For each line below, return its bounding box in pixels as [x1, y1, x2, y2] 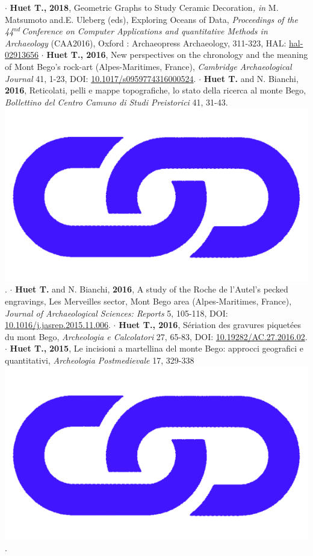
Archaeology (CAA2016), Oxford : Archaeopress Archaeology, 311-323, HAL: [5, 36, 287, 49]
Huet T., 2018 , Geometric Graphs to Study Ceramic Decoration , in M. [10, 1, 279, 13]
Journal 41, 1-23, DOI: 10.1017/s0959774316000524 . [5, 72, 196, 84]
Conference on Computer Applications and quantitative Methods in [22, 25, 268, 37]
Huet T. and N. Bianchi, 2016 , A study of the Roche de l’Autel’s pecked [15, 283, 288, 295]
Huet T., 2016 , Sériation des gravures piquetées [119, 318, 301, 331]
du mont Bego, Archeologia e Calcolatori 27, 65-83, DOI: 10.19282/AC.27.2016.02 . [5, 330, 308, 343]
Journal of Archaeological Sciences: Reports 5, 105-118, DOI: [5, 306, 228, 319]
